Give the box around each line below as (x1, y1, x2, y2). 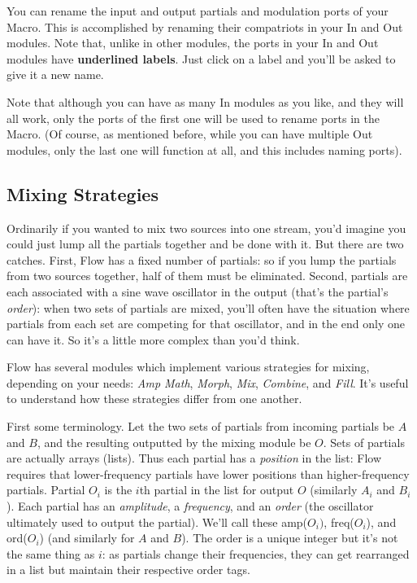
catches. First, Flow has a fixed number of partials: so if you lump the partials (7, 251, 397, 268)
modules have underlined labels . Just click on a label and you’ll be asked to (7, 50, 396, 67)
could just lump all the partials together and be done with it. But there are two (7, 235, 404, 252)
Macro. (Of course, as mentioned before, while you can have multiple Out (7, 125, 373, 142)
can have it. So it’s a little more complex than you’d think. (7, 331, 300, 348)
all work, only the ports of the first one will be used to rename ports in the (7, 109, 380, 126)
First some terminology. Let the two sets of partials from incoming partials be (7, 418, 395, 435)
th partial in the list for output (139, 481, 294, 498)
